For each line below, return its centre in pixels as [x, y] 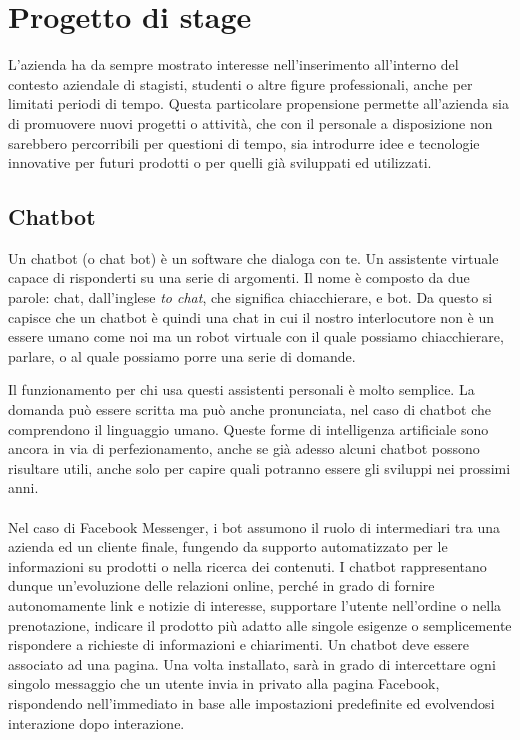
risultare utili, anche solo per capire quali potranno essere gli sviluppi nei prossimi [259, 467]
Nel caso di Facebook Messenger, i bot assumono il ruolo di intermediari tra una [254, 526]
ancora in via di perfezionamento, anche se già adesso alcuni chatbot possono [244, 448]
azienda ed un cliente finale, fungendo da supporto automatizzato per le [228, 546]
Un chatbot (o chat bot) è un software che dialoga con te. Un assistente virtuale [253, 257]
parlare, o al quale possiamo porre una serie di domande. [182, 355]
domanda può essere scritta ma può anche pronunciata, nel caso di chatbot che [250, 409]
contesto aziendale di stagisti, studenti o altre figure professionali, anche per [240, 83]
